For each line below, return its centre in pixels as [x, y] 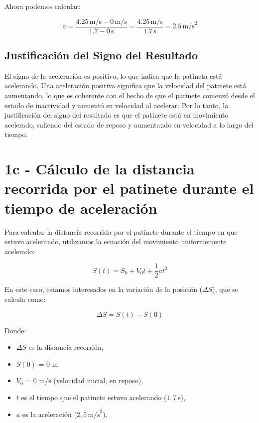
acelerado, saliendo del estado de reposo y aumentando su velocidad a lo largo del [129, 124]
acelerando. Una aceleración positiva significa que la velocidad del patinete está [126, 85]
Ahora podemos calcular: [43, 6]
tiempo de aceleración [81, 208]
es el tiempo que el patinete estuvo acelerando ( [94, 397]
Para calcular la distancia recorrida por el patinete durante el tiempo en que [121, 231]
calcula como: [25, 299]
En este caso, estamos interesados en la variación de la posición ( [104, 289]
